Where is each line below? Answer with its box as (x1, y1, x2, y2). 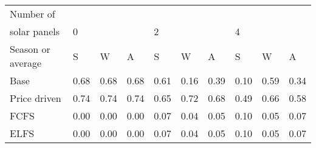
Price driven (10, 91, 61, 105)
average (10, 56, 42, 70)
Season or (10, 42, 50, 56)
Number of (10, 7, 55, 21)
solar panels (10, 24, 60, 38)
